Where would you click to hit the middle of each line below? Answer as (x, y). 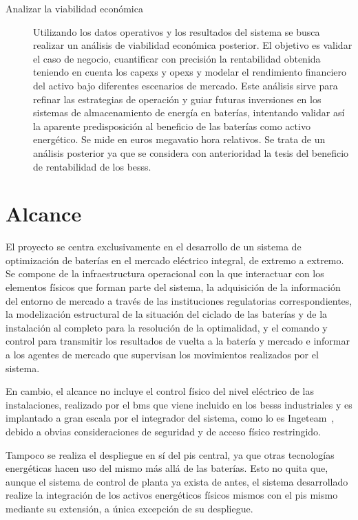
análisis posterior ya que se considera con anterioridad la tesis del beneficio (191, 152)
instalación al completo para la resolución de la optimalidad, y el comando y (167, 327)
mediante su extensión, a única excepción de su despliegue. (129, 508)
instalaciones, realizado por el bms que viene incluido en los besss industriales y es (179, 404)
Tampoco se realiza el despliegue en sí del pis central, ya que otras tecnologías (170, 454)
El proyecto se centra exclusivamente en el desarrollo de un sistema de (154, 247)
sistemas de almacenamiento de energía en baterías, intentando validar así (189, 112)
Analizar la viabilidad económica (74, 8)
